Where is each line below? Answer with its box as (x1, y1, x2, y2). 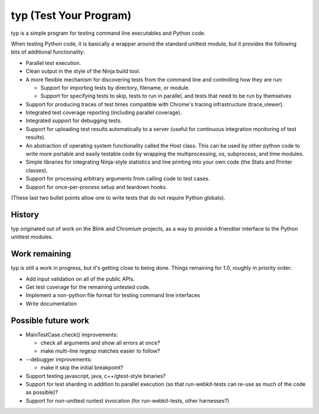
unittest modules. (11, 233, 53, 240)
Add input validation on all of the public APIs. (25, 275, 135, 282)
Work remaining (11, 249, 71, 259)
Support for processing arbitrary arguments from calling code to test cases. (25, 175, 210, 182)
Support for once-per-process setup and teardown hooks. (25, 183, 168, 190)
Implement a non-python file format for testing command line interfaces (25, 292, 200, 299)
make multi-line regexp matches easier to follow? (40, 347, 161, 354)
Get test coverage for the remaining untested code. (25, 283, 151, 291)
